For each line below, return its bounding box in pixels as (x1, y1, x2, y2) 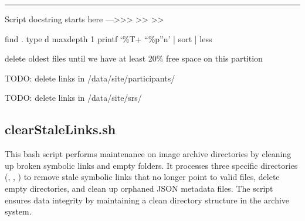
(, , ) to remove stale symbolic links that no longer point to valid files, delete (5, 171, 280, 183)
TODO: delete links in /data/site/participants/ (5, 72, 175, 84)
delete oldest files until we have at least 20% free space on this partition (5, 52, 263, 64)
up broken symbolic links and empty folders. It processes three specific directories (5, 159, 298, 171)
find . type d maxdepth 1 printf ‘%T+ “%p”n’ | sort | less (5, 32, 212, 45)
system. (5, 205, 32, 217)
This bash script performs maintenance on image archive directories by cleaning (5, 148, 292, 160)
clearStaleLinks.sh (5, 120, 116, 138)
